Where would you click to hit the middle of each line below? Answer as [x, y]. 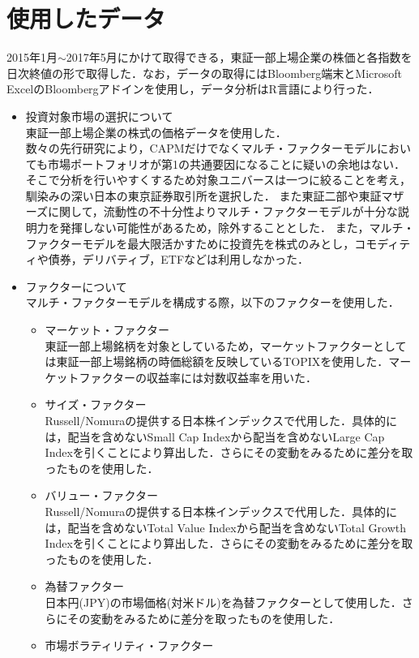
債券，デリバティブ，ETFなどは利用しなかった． [179, 259]
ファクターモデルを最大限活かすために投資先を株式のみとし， [190, 243]
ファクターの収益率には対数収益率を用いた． [198, 377]
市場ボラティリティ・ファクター [129, 645]
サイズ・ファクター [96, 404]
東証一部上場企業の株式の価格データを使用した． [156, 132]
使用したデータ [86, 18]
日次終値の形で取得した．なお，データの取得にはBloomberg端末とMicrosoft [205, 73]
